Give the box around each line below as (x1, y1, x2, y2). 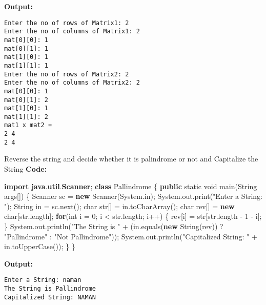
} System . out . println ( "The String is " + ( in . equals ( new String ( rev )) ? (4, 221, 223, 231)
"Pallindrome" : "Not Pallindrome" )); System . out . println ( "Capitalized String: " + (4, 231, 257, 241)
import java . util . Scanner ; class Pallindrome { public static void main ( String (4, 180, 257, 191)
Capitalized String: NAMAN (4, 293, 96, 301)
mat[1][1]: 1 (4, 62, 48, 69)
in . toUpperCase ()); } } (4, 241, 75, 252)
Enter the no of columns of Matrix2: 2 (4, 79, 140, 87)
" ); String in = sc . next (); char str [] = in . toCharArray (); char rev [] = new (4, 200, 235, 211)
